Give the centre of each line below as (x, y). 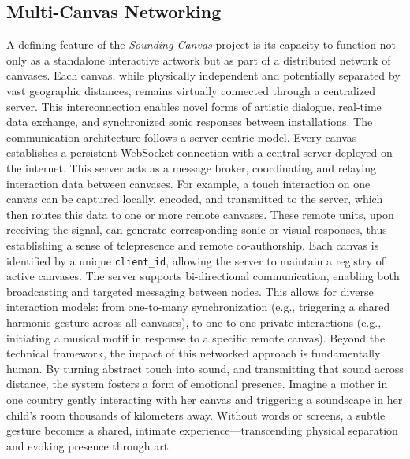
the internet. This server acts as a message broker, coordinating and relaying (191, 167)
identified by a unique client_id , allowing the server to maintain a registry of (196, 260)
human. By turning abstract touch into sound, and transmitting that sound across (205, 368)
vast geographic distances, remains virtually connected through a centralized (191, 90)
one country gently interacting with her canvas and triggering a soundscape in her (205, 399)
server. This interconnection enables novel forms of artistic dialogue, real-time (194, 106)
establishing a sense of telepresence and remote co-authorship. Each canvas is (193, 244)
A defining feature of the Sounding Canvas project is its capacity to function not (201, 44)
